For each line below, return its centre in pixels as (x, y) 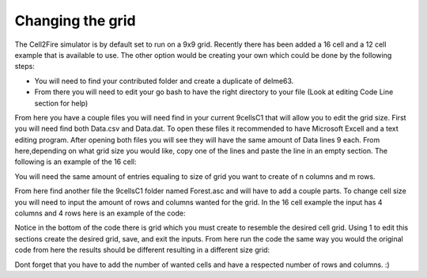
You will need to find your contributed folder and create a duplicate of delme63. (164, 81)
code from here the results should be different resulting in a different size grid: (142, 250)
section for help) (61, 103)
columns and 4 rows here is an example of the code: (100, 213)
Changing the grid (75, 21)
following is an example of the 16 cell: (76, 162)
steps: (25, 67)
